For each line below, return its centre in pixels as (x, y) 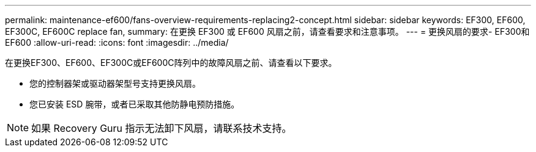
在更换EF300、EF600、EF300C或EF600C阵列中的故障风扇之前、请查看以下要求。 (171, 63)
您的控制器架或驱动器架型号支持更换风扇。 (115, 83)
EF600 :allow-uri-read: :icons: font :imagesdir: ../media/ (117, 42)
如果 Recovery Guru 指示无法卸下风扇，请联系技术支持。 (162, 128)
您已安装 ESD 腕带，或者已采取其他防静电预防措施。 (135, 104)
